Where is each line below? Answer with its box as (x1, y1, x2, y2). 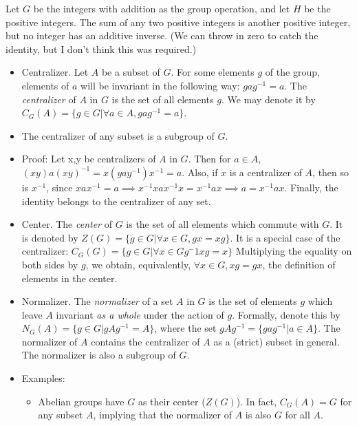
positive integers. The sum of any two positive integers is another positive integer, (6, 14, 351, 29)
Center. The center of (21, 217, 112, 231)
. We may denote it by (221, 92, 316, 106)
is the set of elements (208, 294, 297, 308)
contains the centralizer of (91, 334, 200, 348)
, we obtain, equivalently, (85, 257, 191, 271)
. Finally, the (284, 180, 338, 194)
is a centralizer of (229, 164, 302, 179)
